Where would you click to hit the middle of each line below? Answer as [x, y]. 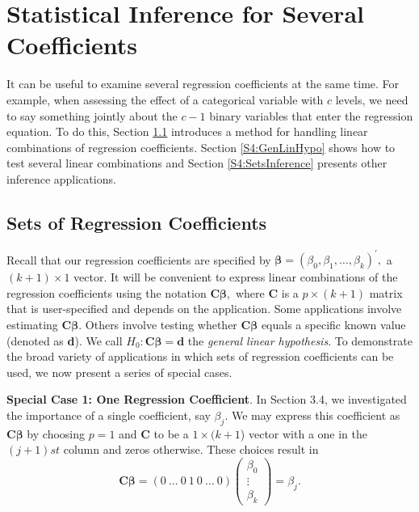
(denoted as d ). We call [65, 340]
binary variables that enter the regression [311, 115]
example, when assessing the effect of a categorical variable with [165, 99]
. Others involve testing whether [158, 324]
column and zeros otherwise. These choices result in [191, 449]
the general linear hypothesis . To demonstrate [300, 340]
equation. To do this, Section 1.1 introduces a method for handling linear [187, 131]
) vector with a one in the [304, 433]
